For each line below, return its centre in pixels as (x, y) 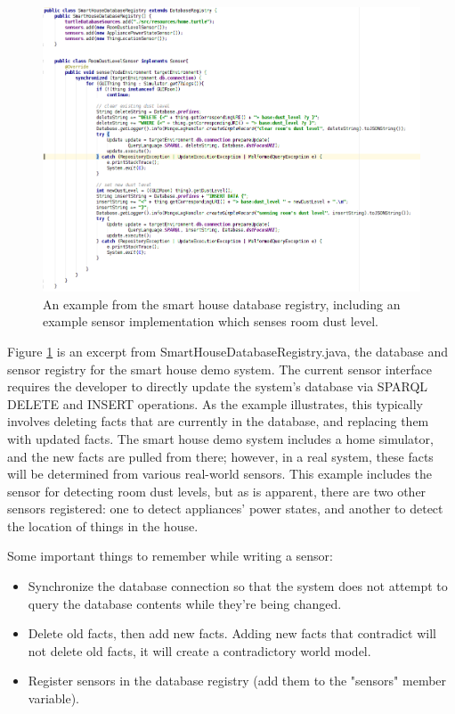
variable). (54, 698)
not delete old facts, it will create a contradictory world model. (199, 650)
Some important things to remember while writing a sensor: (170, 556)
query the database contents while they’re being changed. (185, 603)
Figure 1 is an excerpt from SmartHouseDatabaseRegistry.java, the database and (228, 351)
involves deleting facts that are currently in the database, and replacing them (218, 421)
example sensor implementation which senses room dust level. (211, 321)
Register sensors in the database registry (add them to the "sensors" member (237, 681)
